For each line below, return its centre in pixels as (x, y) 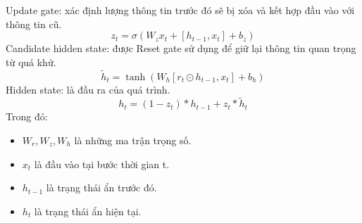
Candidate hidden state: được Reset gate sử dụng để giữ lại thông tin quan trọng (181, 48)
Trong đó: (27, 116)
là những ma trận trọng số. (133, 140)
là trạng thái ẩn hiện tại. (88, 211)
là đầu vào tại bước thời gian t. (102, 164)
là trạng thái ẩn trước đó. (101, 187)
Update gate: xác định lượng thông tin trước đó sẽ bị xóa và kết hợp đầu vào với (180, 10)
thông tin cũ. (34, 24)
